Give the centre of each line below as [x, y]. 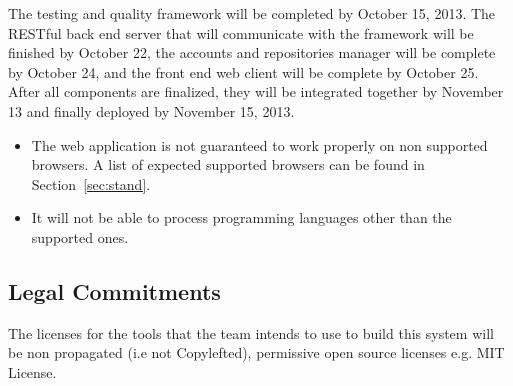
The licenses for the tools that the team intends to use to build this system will [251, 332]
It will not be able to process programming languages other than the [241, 217]
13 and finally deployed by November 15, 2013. [151, 110]
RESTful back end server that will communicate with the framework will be [241, 32]
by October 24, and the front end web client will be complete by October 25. [243, 71]
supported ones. [80, 236]
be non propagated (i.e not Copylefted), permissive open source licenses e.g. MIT [256, 352]
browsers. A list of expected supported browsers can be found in [228, 164]
